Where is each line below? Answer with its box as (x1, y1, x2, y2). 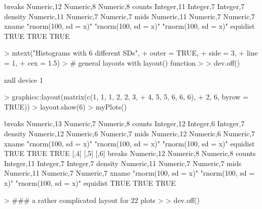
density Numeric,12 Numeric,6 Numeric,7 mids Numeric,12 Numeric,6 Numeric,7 (4, 128, 255, 138)
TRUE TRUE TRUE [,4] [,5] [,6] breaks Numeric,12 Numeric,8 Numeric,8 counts (4, 148, 256, 159)
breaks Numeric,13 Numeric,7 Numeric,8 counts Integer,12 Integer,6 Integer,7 (4, 118, 245, 129)
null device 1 (4, 74, 43, 85)
